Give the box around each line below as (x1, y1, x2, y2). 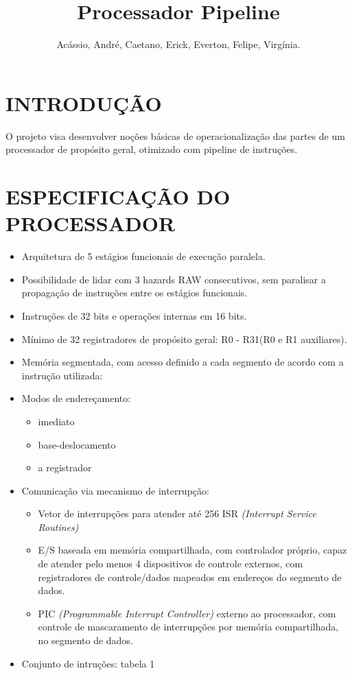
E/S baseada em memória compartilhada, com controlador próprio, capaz (38, 543, 347, 557)
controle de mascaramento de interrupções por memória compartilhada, (38, 619, 339, 634)
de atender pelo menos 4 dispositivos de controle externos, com (38, 556, 303, 571)
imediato (38, 414, 75, 428)
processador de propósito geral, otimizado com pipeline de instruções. (5, 142, 298, 156)
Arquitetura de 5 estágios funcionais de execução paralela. (21, 249, 266, 263)
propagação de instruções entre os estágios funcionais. (21, 285, 248, 300)
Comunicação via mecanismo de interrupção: (21, 483, 209, 497)
